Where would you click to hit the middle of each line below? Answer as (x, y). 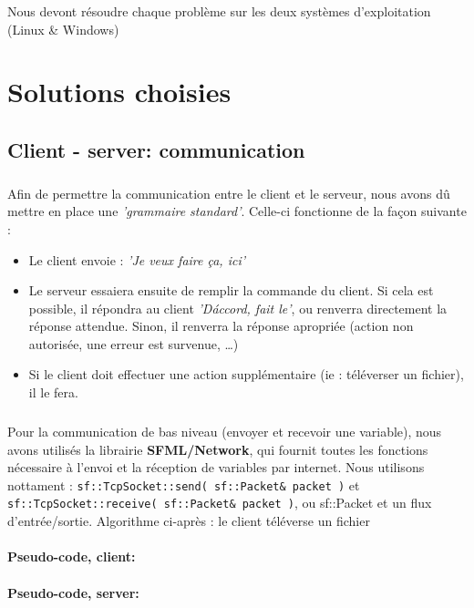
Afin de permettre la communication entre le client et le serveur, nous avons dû (229, 193)
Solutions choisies (119, 92)
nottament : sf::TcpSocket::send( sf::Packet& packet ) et (184, 484)
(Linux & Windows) (63, 29)
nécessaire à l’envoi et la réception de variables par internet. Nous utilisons (216, 467)
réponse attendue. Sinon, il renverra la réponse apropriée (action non (221, 326)
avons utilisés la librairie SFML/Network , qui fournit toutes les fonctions (218, 449)
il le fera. (53, 392)
